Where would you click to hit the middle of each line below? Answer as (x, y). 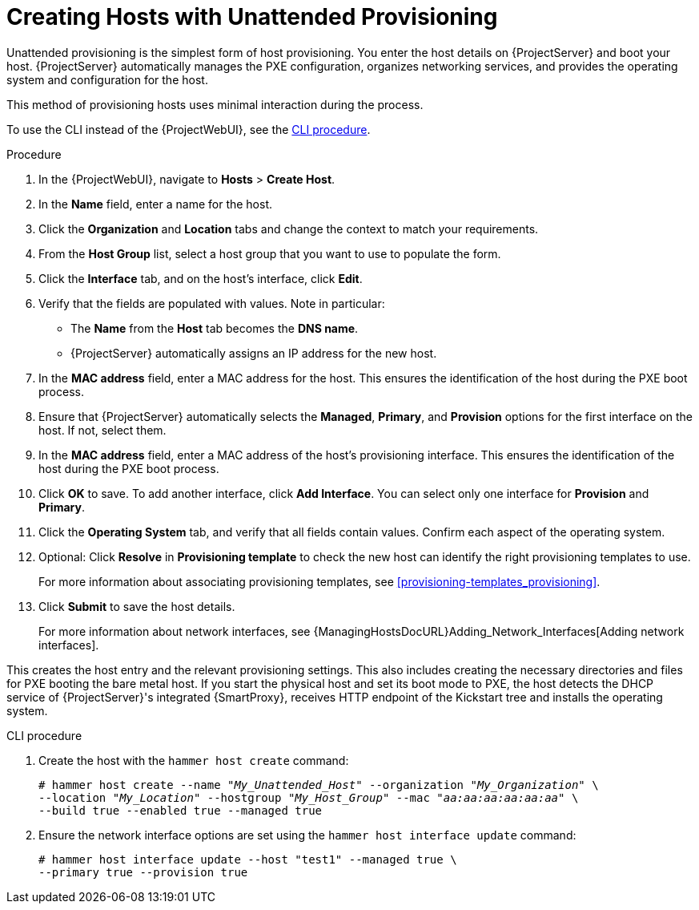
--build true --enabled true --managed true (181, 810)
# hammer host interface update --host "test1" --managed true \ (248, 859)
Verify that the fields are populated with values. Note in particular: (212, 303)
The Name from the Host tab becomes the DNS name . (215, 328)
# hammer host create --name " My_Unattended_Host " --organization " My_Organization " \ (319, 785)
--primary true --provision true (143, 872)
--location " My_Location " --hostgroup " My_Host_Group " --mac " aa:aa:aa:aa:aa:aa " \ (309, 797)
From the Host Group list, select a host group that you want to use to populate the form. (270, 253)
